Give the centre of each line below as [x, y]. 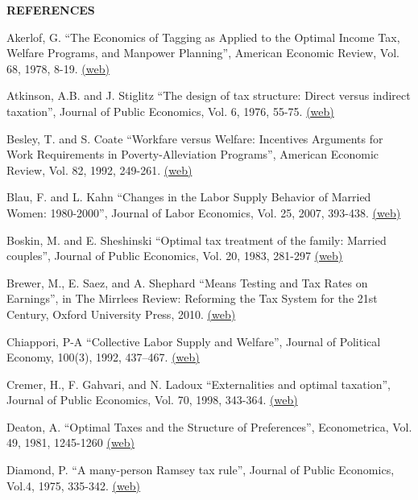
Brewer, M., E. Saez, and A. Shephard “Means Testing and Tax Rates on [187, 282]
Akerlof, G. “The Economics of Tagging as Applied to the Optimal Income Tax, [203, 37]
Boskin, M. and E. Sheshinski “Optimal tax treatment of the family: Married [197, 240]
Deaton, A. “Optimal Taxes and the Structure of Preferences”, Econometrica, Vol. [209, 426]
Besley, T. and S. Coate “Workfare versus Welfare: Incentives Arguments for [195, 138]
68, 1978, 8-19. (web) [58, 68]
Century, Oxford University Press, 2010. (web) [121, 314]
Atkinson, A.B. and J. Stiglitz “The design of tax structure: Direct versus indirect [209, 95]
